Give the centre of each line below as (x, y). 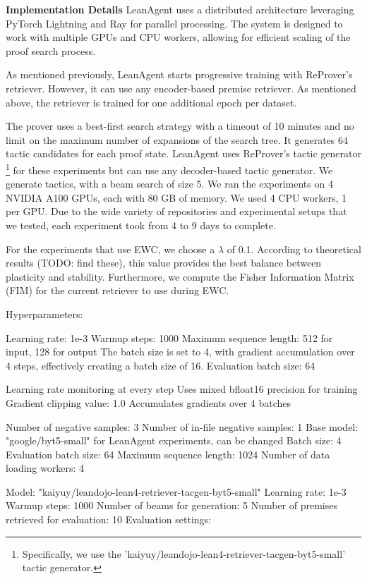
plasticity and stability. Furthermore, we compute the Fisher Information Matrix (180, 276)
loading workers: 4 (45, 468)
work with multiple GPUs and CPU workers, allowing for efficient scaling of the (178, 37)
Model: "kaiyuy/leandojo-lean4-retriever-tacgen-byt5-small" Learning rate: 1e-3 (176, 491)
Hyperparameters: (44, 313)
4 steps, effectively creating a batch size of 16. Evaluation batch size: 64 (161, 365)
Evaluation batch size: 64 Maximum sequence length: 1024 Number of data (168, 454)
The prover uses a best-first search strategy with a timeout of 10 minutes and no (180, 126)
